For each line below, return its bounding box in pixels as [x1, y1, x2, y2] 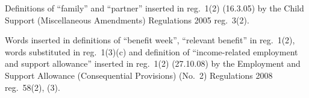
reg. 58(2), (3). [5, 81, 60, 93]
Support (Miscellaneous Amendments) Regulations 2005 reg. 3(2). [5, 13, 249, 26]
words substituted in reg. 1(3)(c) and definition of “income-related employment [5, 45, 298, 58]
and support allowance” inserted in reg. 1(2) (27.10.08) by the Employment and [5, 57, 301, 70]
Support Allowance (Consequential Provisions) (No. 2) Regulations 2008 [5, 69, 273, 81]
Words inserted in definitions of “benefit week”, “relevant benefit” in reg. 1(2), [5, 34, 295, 46]
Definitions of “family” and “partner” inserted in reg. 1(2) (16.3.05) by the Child [5, 2, 304, 14]
